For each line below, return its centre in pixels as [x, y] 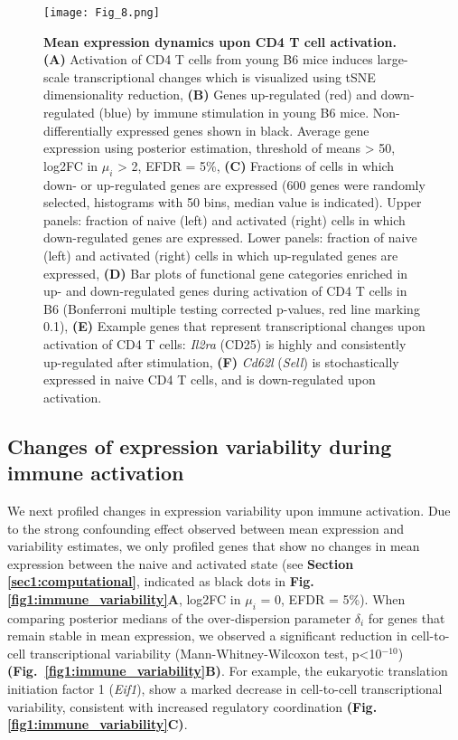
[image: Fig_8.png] [102, 13]
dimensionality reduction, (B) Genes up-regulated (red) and [210, 95]
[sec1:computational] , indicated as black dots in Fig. [161, 581]
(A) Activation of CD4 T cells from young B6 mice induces [208, 59]
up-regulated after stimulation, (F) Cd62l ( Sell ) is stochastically [221, 361]
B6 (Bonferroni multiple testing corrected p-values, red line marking [232, 308]
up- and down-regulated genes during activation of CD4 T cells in [225, 291]
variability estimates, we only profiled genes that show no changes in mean [214, 546]
